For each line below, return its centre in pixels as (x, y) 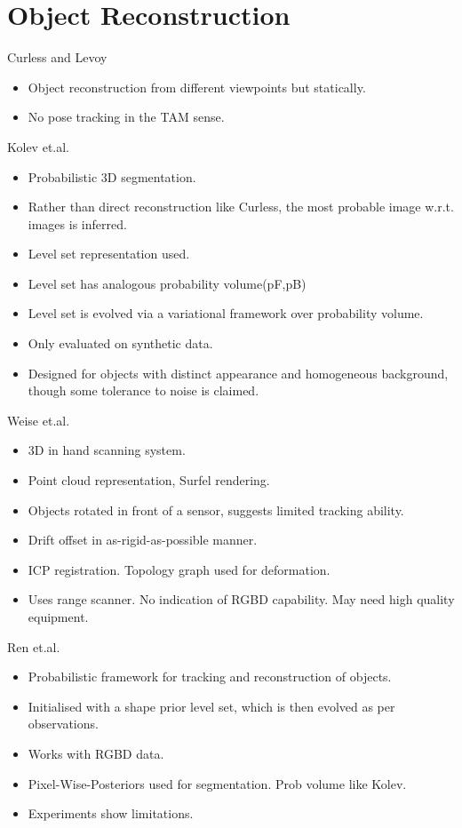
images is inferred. (77, 223)
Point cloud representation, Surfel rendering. (149, 480)
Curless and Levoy (57, 57)
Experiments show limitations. (111, 813)
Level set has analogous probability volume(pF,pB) (167, 283)
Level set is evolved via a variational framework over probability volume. (226, 313)
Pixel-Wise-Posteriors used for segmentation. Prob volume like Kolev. (217, 783)
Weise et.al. (39, 420)
